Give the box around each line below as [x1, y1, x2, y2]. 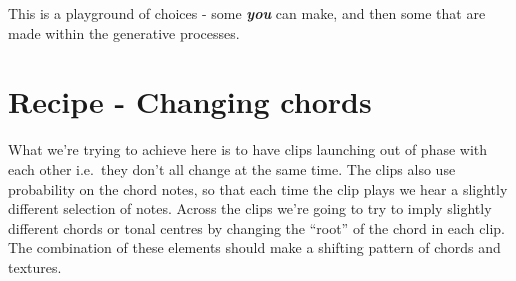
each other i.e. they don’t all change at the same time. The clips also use [8, 158, 456, 179]
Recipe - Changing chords [8, 81, 372, 122]
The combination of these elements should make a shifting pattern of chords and [8, 237, 501, 258]
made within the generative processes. [8, 22, 240, 43]
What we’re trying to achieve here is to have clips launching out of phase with [8, 139, 488, 160]
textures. [8, 256, 62, 277]
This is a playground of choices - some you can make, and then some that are [8, 3, 486, 23]
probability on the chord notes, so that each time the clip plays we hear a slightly [8, 178, 508, 199]
